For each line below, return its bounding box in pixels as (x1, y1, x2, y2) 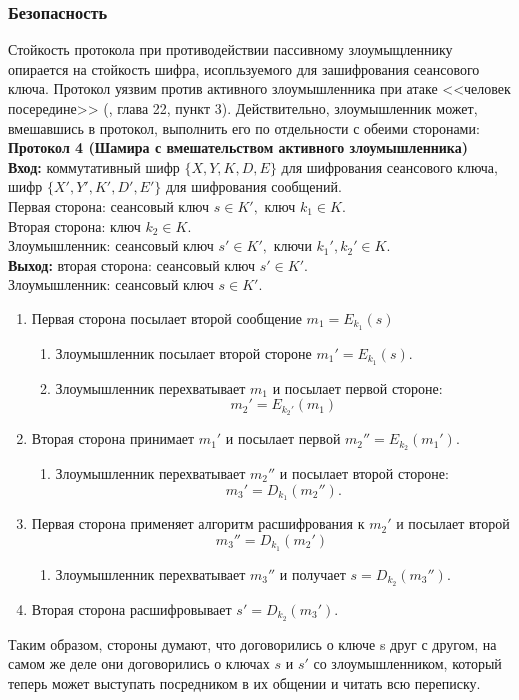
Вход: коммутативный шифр (8, 156, 180, 177)
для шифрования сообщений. (165, 176, 342, 197)
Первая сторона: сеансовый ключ (8, 195, 210, 216)
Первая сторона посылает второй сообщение (31, 307, 302, 328)
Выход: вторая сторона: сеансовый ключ (8, 254, 256, 275)
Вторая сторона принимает (31, 428, 195, 449)
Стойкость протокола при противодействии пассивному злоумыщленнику (8, 39, 453, 60)
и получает (279, 563, 346, 584)
